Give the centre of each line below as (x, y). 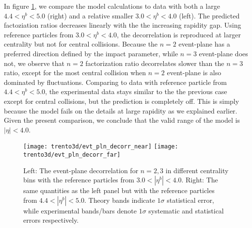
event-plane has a (204, 44)
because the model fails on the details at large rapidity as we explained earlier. (121, 110)
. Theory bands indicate (119, 200)
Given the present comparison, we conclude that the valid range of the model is (122, 120)
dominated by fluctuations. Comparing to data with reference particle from (115, 82)
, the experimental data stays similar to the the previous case (136, 91)
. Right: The (200, 180)
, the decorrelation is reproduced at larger (179, 34)
